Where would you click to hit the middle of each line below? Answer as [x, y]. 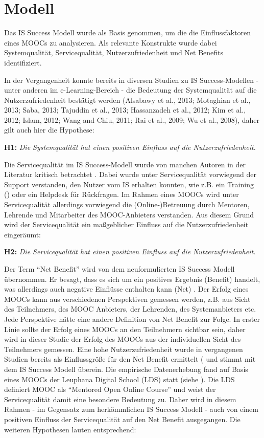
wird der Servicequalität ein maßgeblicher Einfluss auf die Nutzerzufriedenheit [126, 224]
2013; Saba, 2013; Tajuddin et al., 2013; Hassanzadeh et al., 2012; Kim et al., [125, 110]
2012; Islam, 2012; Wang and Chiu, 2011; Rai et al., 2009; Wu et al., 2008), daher [132, 119]
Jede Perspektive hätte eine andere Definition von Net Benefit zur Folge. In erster [132, 319]
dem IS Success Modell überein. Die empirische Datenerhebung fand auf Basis [126, 369]
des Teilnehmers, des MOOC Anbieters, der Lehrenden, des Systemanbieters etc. [130, 309]
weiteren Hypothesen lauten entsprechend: [70, 429]
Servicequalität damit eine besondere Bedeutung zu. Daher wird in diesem [120, 399]
